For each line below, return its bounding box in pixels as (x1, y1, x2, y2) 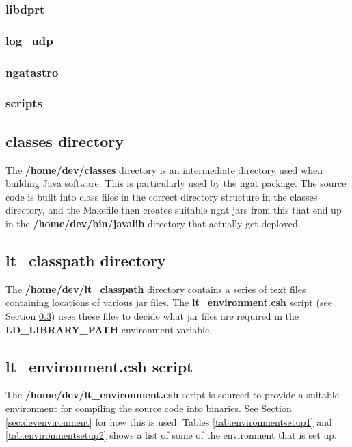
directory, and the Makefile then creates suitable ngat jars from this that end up (5, 203, 342, 217)
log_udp (5, 31, 53, 49)
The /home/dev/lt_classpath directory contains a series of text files (5, 281, 306, 296)
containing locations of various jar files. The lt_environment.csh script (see (5, 295, 332, 309)
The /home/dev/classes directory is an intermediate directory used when (5, 162, 323, 177)
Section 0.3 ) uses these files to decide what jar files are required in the (5, 308, 299, 322)
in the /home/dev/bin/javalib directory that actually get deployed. (5, 216, 301, 230)
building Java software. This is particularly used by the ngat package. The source (5, 176, 347, 190)
